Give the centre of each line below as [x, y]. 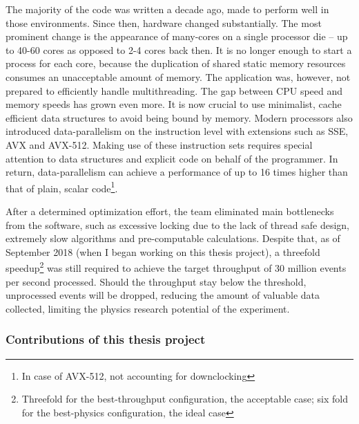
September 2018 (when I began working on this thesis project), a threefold [163, 251]
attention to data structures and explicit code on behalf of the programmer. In [172, 158]
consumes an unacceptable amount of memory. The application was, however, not [178, 76]
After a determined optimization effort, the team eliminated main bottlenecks [170, 211]
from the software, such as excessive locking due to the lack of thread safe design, [177, 224]
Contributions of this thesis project [106, 339]
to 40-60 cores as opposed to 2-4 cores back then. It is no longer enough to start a [179, 49]
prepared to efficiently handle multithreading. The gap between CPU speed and [174, 90]
